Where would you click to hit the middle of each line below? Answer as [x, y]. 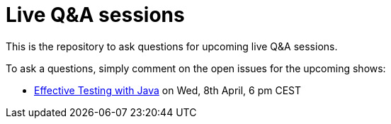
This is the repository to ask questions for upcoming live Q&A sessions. [172, 46]
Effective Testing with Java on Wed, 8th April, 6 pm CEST [168, 90]
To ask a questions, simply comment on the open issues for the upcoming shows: [196, 68]
